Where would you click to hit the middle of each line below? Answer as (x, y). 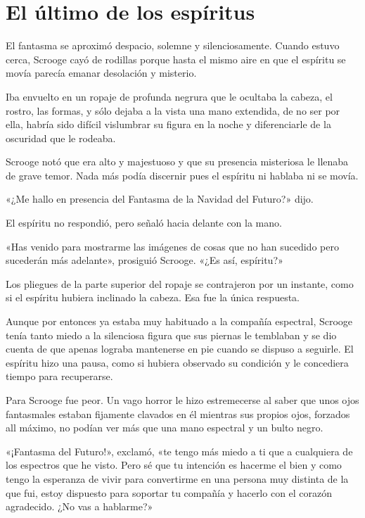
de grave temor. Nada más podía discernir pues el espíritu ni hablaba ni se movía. (182, 175)
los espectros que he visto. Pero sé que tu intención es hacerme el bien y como (174, 465)
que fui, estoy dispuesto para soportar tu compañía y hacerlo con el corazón (169, 492)
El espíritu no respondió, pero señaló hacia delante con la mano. (144, 223)
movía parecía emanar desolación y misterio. (101, 73)
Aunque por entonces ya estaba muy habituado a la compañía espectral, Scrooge (179, 321)
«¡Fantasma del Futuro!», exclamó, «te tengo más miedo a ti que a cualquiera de (179, 451)
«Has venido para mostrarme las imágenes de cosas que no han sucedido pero (172, 246)
